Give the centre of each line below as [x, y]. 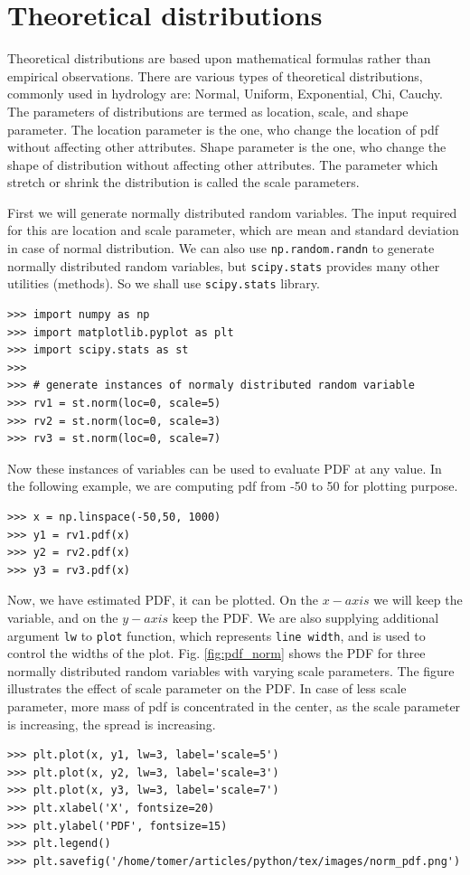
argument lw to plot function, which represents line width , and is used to [216, 635]
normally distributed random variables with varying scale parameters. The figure [231, 670]
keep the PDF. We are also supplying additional [305, 617]
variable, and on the [63, 617]
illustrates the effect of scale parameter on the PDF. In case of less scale [207, 688]
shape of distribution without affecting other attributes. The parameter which [223, 164]
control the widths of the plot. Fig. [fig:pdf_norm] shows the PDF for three [216, 653]
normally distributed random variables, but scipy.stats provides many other [224, 265]
